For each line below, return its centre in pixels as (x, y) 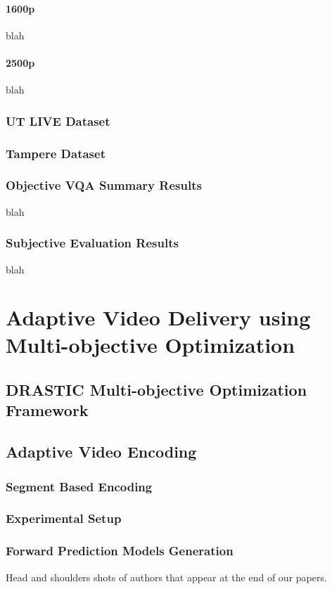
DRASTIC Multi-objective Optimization (157, 390)
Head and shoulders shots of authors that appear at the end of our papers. (166, 577)
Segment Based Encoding (79, 486)
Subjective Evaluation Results (92, 243)
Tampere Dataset (56, 153)
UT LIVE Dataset (58, 121)
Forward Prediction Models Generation (120, 551)
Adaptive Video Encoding (101, 452)
